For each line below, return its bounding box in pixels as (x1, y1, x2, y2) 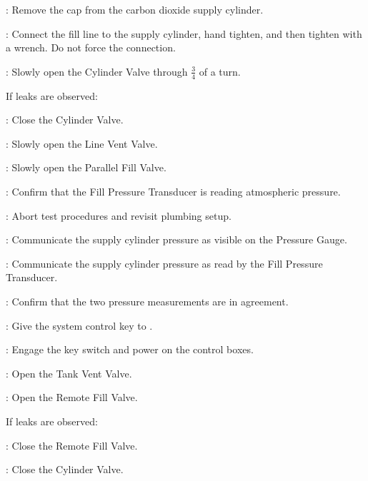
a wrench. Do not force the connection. (6, 40, 176, 55)
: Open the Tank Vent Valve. (6, 365, 132, 380)
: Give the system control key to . (6, 318, 153, 333)
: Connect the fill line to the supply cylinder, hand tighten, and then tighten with (6, 26, 362, 41)
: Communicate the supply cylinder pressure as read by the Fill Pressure (6, 255, 323, 270)
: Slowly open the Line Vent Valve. (6, 136, 158, 151)
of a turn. (199, 64, 241, 79)
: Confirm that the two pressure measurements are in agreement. (6, 293, 289, 308)
